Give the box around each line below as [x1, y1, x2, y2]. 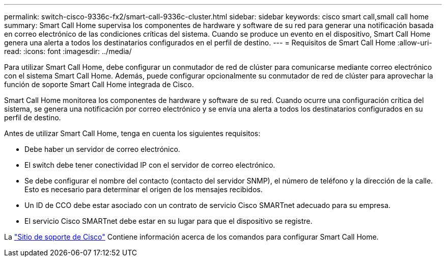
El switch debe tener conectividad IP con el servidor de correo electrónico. [24, 161, 275, 169]
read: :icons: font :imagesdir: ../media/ [4, 47, 132, 56]
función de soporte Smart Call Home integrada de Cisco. [4, 80, 194, 89]
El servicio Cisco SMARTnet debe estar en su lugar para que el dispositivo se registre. [24, 217, 313, 225]
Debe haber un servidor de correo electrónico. [24, 145, 180, 153]
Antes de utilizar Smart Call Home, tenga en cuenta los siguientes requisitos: [4, 129, 261, 138]
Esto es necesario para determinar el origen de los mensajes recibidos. [24, 185, 263, 194]
